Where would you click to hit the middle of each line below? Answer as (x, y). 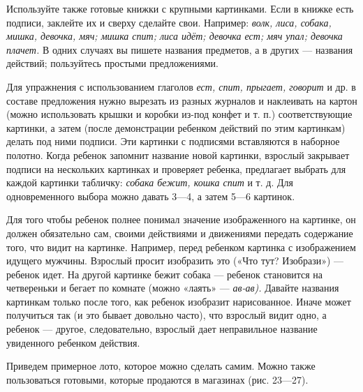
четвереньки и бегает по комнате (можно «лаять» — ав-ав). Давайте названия (173, 288)
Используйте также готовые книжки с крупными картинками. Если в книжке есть (180, 8)
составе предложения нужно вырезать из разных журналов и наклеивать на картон (182, 100)
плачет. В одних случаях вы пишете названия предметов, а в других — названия (180, 49)
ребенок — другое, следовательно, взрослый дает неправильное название (162, 329)
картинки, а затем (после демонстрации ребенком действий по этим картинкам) (176, 127)
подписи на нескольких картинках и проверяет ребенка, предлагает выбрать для (176, 168)
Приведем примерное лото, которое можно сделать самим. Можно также (161, 366)
